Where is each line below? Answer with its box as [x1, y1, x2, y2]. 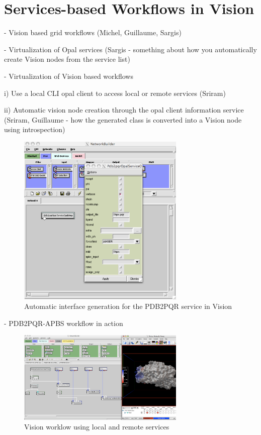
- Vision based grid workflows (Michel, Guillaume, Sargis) [4, 27, 182, 38]
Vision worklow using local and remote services [24, 421, 169, 432]
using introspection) [4, 124, 65, 135]
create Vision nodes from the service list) [4, 54, 130, 64]
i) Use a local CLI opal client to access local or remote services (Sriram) [4, 87, 226, 98]
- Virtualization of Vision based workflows [4, 70, 133, 81]
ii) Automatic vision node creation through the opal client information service [4, 104, 244, 115]
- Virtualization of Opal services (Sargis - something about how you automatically [4, 44, 257, 54]
